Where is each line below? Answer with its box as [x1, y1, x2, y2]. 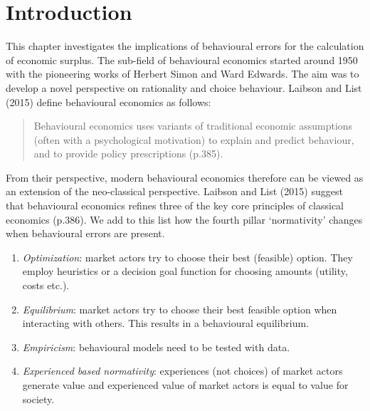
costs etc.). [22, 278, 70, 293]
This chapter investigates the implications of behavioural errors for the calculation [6, 38, 364, 53]
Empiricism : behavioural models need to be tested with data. [22, 339, 290, 354]
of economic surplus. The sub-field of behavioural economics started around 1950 [6, 52, 358, 67]
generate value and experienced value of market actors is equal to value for [22, 378, 349, 392]
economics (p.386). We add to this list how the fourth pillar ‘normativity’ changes [6, 212, 363, 227]
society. [22, 391, 55, 406]
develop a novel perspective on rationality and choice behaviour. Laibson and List [6, 80, 362, 95]
